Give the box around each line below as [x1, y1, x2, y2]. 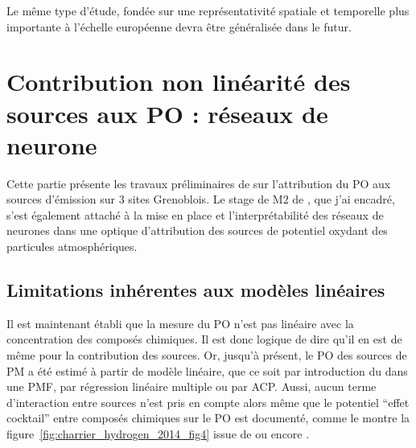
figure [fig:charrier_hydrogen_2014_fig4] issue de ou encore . [6, 425, 310, 442]
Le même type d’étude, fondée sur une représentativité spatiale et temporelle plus [6, 2, 410, 18]
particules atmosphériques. [6, 238, 138, 255]
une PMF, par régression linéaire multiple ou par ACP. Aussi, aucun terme [6, 378, 377, 395]
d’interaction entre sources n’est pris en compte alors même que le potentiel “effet [6, 393, 410, 410]
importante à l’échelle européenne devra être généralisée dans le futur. [6, 18, 352, 35]
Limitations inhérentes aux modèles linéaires [6, 277, 385, 302]
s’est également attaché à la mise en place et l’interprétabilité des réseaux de [6, 206, 384, 223]
